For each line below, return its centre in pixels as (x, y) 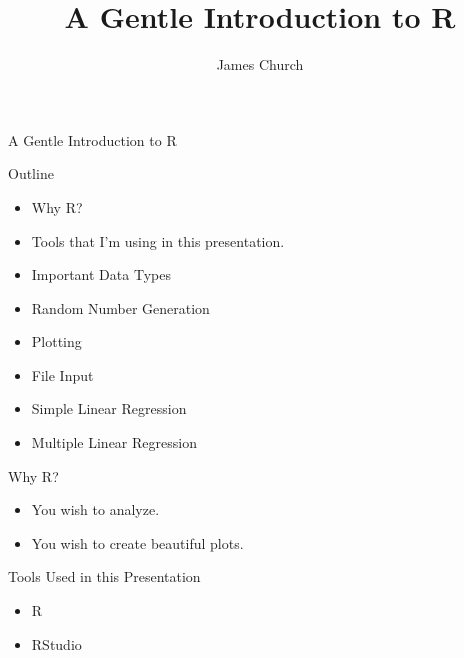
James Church (260, 64)
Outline (31, 173)
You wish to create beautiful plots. (137, 542)
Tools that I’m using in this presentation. (158, 240)
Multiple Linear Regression (114, 442)
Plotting (56, 341)
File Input (62, 374)
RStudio (56, 643)
